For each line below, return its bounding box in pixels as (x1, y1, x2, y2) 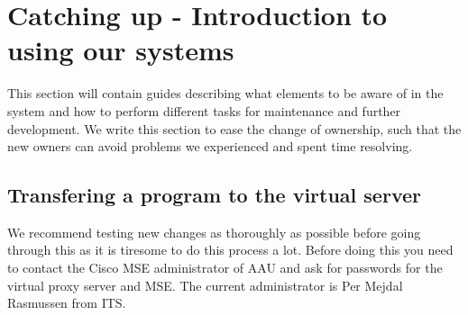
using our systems (7, 31, 234, 68)
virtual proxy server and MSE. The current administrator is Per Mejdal (7, 275, 403, 294)
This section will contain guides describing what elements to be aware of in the (7, 84, 444, 103)
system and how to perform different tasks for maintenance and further (7, 101, 401, 120)
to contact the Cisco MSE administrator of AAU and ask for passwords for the (7, 258, 443, 277)
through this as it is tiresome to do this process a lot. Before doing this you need (7, 240, 454, 259)
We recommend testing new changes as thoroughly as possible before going (7, 222, 421, 241)
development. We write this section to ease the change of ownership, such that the (7, 119, 462, 138)
